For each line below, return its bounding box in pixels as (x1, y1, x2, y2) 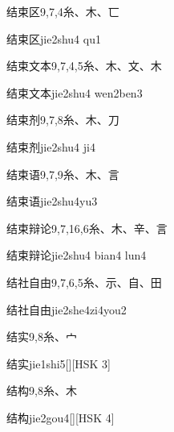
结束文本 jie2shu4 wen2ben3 (6, 84, 143, 101)
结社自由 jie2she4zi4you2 (6, 301, 127, 318)
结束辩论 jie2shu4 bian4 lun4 (6, 247, 147, 264)
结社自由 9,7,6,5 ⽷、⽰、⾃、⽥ (6, 273, 162, 290)
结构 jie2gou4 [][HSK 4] (6, 409, 115, 426)
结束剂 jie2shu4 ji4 (6, 138, 95, 155)
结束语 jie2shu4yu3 (6, 193, 98, 210)
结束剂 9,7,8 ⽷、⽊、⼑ (6, 111, 119, 128)
